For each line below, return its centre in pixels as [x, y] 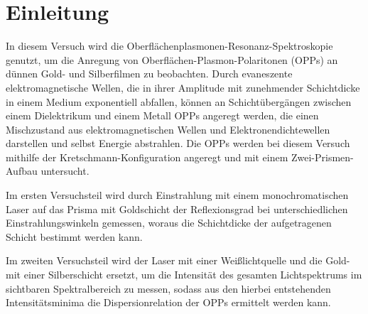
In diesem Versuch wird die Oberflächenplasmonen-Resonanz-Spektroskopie [169, 46]
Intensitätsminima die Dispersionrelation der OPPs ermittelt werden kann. [168, 302]
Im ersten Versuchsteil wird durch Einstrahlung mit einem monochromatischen [177, 195]
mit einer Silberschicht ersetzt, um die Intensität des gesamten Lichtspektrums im [184, 275]
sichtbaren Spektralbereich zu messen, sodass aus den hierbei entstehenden [168, 288]
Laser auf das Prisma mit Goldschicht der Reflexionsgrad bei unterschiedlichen [177, 209]
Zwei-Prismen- [322, 157]
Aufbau [22, 171]
